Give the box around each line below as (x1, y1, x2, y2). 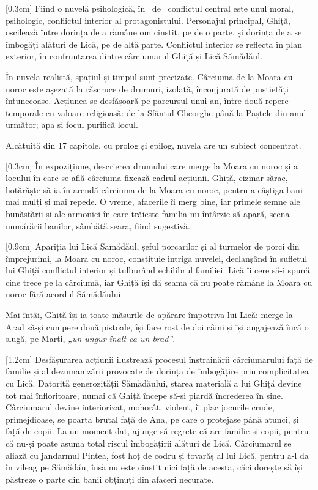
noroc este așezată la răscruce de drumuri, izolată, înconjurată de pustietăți (6, 82, 289, 95)
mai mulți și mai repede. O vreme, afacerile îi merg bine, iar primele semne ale (6, 195, 300, 208)
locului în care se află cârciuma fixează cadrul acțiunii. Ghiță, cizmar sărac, (6, 171, 288, 184)
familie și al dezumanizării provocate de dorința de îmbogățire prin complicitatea (6, 365, 309, 377)
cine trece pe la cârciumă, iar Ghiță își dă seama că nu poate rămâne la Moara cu (6, 275, 312, 288)
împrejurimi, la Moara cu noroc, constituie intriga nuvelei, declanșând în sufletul (6, 251, 308, 264)
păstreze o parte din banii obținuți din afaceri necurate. (6, 472, 214, 485)
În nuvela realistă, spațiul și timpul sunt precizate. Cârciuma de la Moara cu (6, 70, 293, 83)
